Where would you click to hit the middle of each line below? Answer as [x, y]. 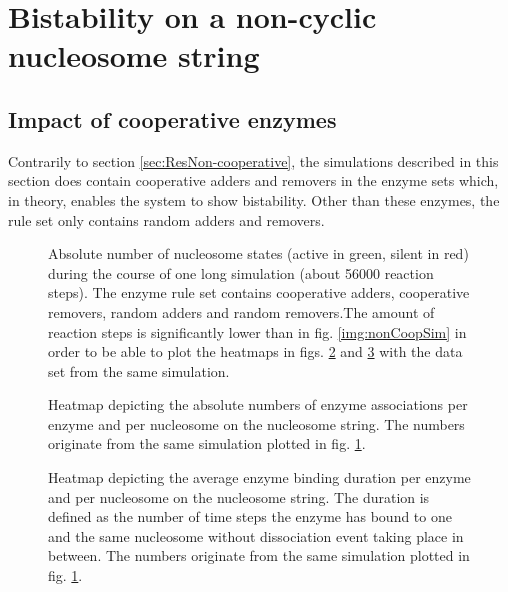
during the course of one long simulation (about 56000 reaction [241, 272]
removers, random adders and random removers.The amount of [241, 311]
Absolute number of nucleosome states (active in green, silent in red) [258, 253]
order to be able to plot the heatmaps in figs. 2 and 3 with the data [255, 351]
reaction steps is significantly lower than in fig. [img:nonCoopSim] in [257, 331]
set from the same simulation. [139, 370]
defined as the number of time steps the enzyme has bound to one [250, 516]
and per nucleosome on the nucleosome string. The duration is [239, 496]
